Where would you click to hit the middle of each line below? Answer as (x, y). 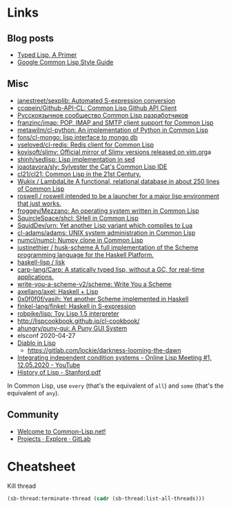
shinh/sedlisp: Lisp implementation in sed (76, 159)
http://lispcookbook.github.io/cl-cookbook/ (78, 321)
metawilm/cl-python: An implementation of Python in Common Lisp (113, 130)
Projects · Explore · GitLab (54, 439)
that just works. (39, 203)
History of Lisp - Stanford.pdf (59, 372)
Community (33, 415)
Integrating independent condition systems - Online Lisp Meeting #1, (114, 357)
